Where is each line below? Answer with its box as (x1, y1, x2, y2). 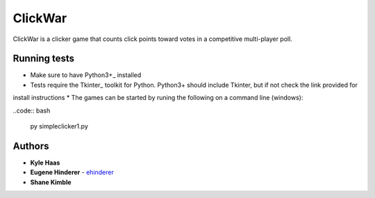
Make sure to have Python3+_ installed (30, 71, 142, 79)
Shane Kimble (30, 178, 72, 186)
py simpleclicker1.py (30, 122, 88, 131)
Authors (12, 140, 49, 152)
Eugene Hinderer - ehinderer (30, 168, 114, 176)
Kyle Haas (30, 158, 60, 167)
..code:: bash (12, 106, 51, 115)
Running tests (12, 53, 75, 65)
